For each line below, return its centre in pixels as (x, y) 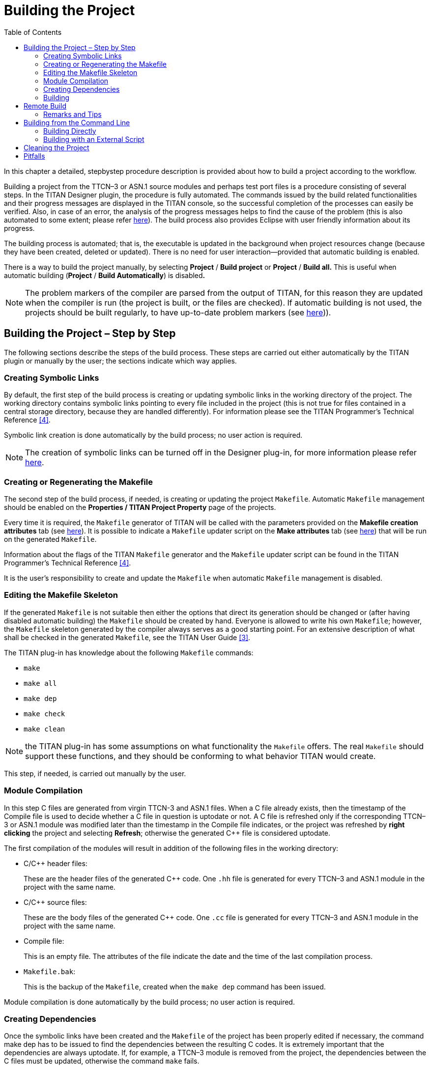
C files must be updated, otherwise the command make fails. (102, 1061)
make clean (44, 729)
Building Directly (70, 131)
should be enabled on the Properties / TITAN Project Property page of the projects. (140, 507)
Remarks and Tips (72, 114)
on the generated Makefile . (50, 539)
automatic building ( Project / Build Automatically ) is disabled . (105, 275)
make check (44, 714)
